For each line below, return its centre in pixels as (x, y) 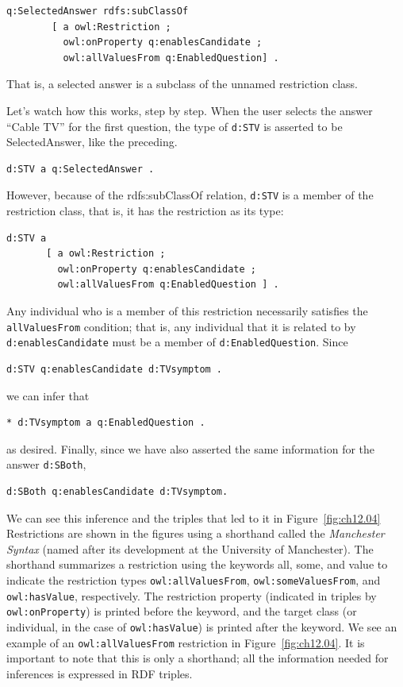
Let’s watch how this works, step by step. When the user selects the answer (190, 110)
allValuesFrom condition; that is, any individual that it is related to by (181, 326)
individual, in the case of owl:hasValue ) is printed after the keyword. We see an (202, 626)
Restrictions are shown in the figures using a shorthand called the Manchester (196, 533)
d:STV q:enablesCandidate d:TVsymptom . (115, 369)
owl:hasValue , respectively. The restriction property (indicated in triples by (192, 595)
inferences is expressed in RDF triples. (100, 673)
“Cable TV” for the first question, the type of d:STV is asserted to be (175, 126)
